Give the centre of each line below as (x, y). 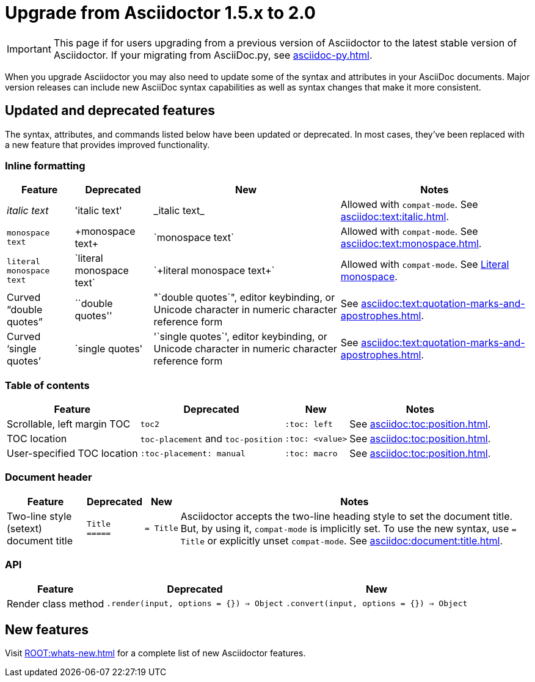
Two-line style (39, 516)
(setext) (24, 528)
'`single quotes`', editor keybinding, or (240, 337)
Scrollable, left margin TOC (69, 424)
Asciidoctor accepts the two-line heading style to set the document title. (347, 516)
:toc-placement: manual (193, 453)
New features (47, 630)
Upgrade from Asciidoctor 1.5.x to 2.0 (160, 13)
